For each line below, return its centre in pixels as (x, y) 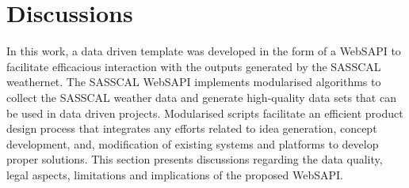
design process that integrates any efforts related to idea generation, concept (192, 128)
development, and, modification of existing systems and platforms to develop (193, 143)
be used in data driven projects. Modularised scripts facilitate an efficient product (205, 113)
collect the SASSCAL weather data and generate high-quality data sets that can (201, 97)
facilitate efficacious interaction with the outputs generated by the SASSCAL (194, 66)
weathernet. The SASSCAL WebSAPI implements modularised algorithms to (194, 82)
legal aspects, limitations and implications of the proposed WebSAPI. (175, 174)
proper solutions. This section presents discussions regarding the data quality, (195, 159)
